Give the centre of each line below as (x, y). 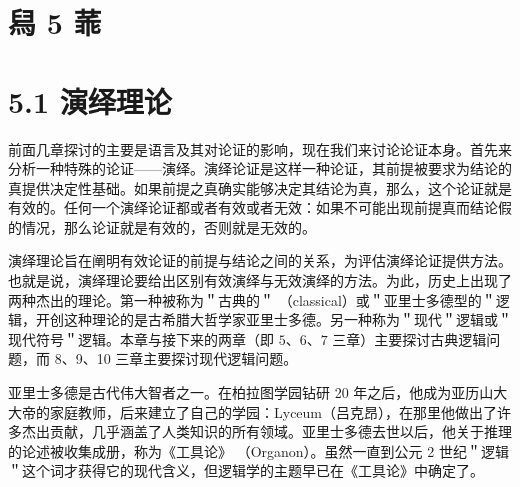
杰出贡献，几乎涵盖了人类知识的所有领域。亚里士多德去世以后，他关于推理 (266, 431)
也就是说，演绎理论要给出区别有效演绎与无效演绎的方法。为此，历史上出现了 (260, 280)
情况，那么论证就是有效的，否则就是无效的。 (168, 226)
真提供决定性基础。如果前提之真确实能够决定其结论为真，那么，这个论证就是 (260, 187)
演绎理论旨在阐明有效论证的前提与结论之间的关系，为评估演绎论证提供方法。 (260, 260)
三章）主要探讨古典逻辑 (409, 338)
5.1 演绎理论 (90, 100)
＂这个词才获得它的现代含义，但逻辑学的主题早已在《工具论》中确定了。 (246, 470)
